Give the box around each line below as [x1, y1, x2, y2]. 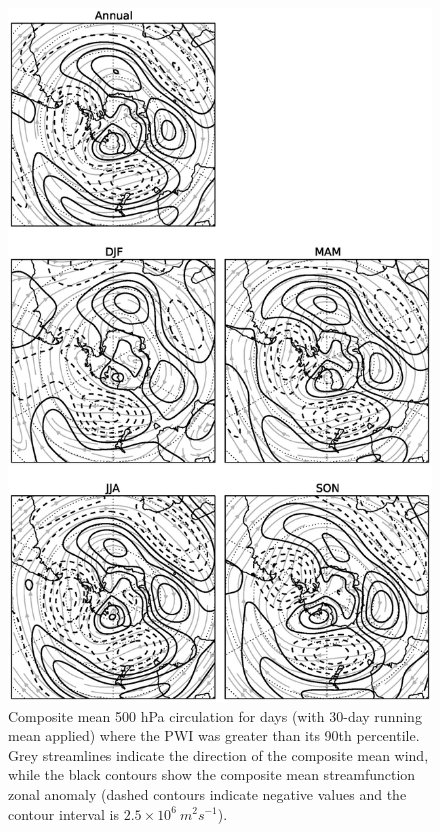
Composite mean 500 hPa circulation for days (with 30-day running [8, 705, 422, 726]
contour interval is [8, 803, 119, 824]
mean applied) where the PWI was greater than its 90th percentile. [8, 725, 420, 746]
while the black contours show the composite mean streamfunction [8, 764, 416, 785]
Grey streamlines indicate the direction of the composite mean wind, [8, 744, 429, 765]
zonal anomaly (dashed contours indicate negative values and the [8, 783, 407, 804]
